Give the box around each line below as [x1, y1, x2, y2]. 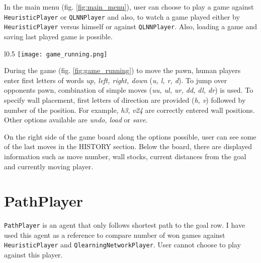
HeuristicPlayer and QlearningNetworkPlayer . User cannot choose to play [4, 239, 241, 250]
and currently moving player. [4, 161, 94, 171]
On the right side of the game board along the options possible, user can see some [4, 131, 256, 142]
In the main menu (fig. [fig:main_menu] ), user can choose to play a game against [4, 2, 254, 12]
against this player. [4, 249, 63, 260]
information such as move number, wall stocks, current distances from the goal [4, 151, 246, 161]
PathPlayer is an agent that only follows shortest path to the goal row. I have [4, 220, 245, 230]
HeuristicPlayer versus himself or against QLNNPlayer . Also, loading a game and [4, 21, 257, 32]
